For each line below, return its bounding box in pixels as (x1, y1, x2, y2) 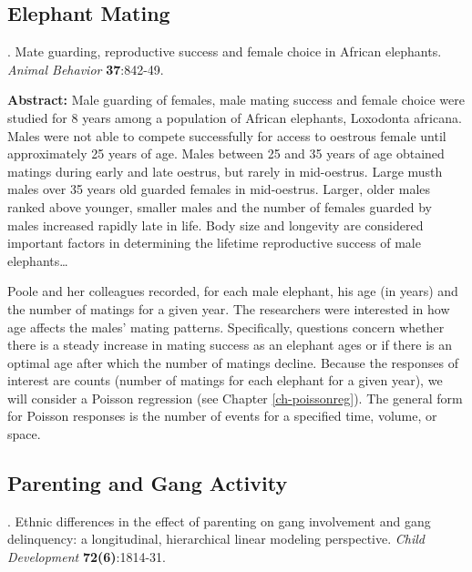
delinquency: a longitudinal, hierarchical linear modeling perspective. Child (7, 529, 425, 548)
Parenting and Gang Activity (7, 469, 288, 497)
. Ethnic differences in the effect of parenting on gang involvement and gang (7, 511, 431, 530)
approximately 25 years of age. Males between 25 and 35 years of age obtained (7, 144, 445, 163)
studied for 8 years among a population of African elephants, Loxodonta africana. (7, 107, 462, 127)
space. (7, 424, 41, 444)
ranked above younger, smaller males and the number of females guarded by (7, 197, 432, 216)
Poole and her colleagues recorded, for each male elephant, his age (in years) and (7, 281, 458, 301)
